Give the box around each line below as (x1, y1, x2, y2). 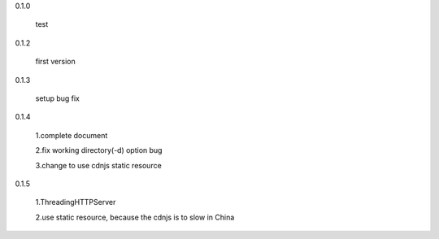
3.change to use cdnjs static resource (35, 160, 162, 170)
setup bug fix (35, 93, 80, 103)
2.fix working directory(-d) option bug (35, 146, 163, 155)
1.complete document (35, 130, 108, 140)
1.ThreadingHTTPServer (35, 198, 116, 207)
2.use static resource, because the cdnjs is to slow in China (35, 212, 235, 222)
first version (35, 57, 76, 67)
